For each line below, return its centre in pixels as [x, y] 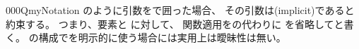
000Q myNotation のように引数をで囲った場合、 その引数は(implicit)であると [180, 10]
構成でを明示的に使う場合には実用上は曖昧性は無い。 [162, 37]
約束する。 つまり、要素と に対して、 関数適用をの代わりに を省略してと [175, 23]
